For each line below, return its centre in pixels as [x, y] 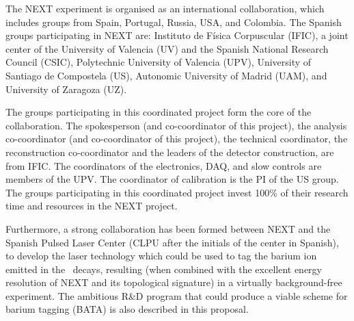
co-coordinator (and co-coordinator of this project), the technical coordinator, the [177, 139]
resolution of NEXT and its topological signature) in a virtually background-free [174, 282]
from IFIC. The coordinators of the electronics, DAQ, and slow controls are [164, 165]
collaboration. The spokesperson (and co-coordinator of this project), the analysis [176, 125]
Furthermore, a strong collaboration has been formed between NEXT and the [168, 228]
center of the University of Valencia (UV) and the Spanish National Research [167, 48]
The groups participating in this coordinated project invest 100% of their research [177, 192]
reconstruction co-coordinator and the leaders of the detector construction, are [170, 152]
